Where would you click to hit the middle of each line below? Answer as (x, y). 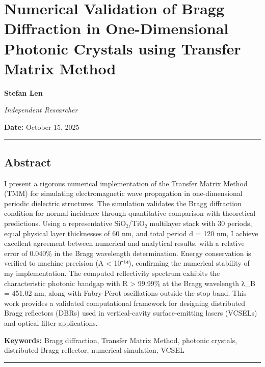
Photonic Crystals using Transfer (123, 48)
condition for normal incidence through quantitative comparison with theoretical (130, 213)
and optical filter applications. (51, 322)
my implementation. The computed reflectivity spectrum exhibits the (112, 273)
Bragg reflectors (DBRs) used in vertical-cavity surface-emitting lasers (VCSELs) (131, 313)
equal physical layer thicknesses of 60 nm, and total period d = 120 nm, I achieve (131, 233)
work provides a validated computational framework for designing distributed (125, 303)
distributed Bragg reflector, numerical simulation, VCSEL (94, 350)
